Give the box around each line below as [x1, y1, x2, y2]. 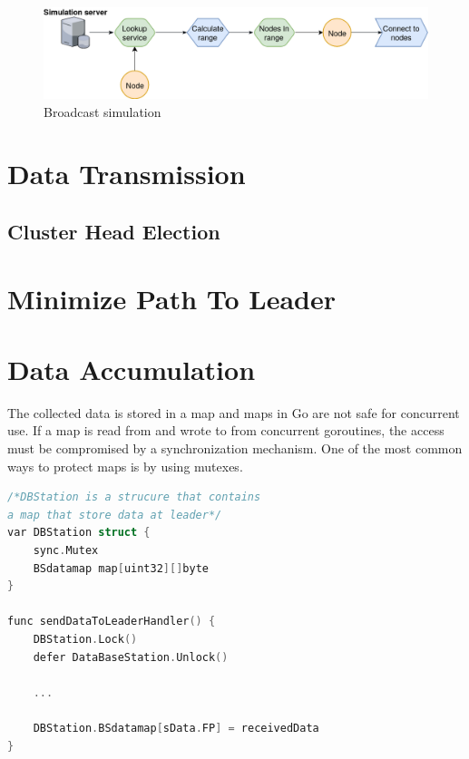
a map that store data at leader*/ [7, 508, 222, 521]
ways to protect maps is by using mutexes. [7, 456, 243, 475]
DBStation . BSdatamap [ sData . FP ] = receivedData [33, 721, 319, 735]
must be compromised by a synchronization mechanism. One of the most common [7, 439, 463, 458]
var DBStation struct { [7, 526, 151, 540]
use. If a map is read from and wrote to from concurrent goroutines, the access [7, 421, 445, 440]
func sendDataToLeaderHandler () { [7, 615, 216, 628]
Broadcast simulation [44, 102, 161, 121]
